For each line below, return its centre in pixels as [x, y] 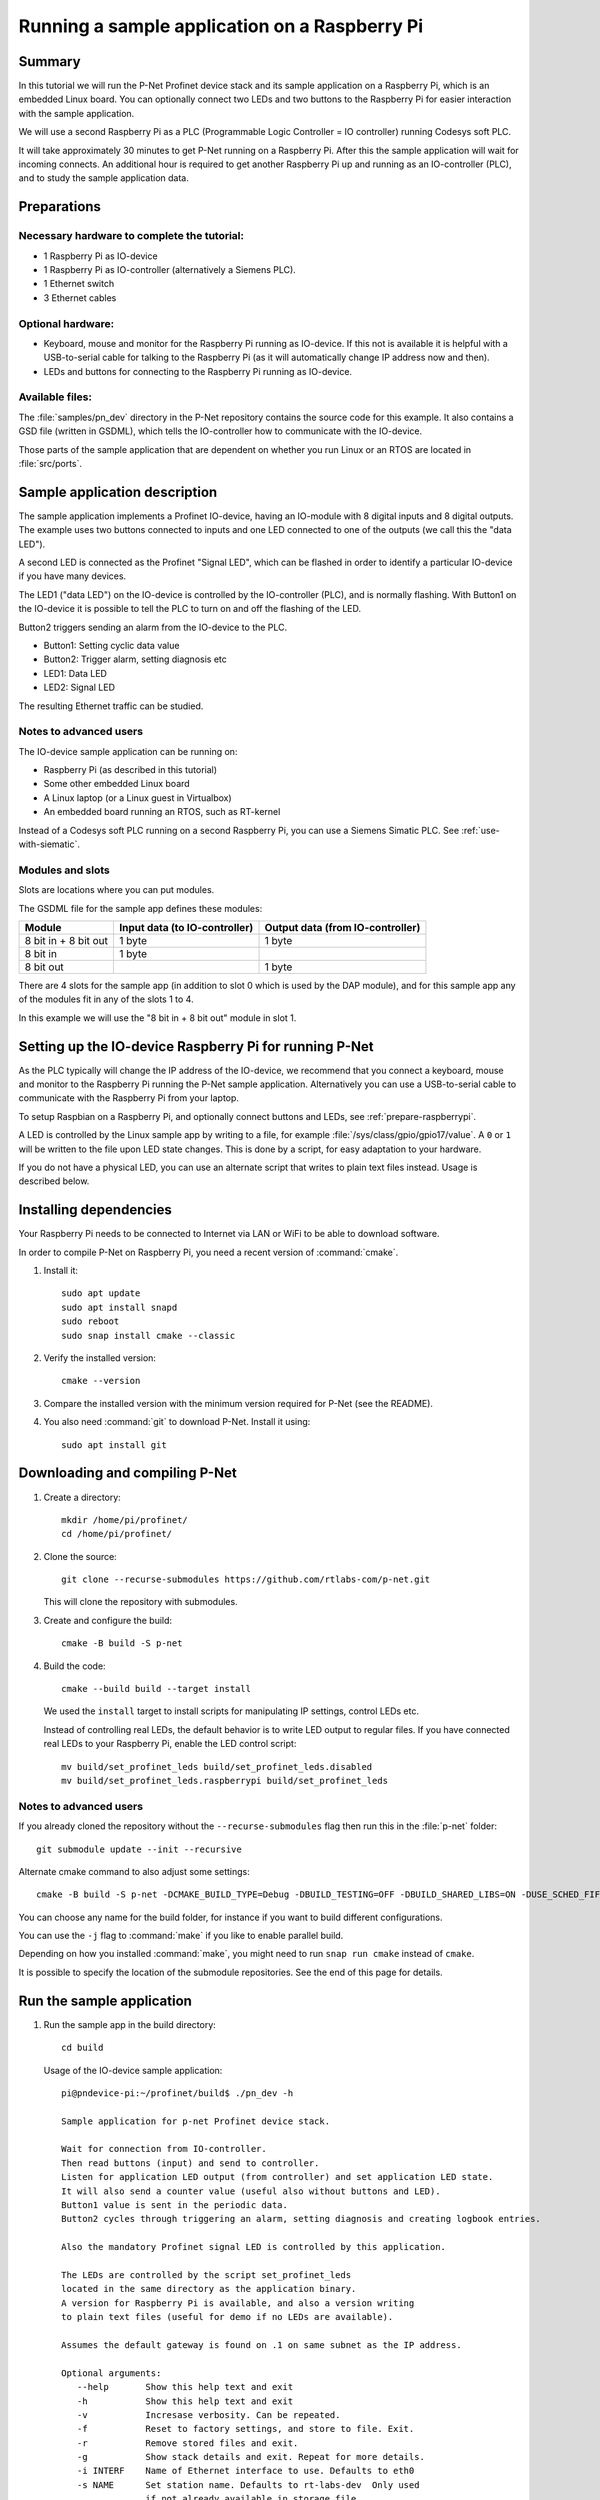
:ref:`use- [480, 830]
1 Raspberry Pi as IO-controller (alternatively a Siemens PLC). [170, 269]
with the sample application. [76, 113]
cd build [82, 2048]
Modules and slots [64, 870]
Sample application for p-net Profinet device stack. [195, 2121]
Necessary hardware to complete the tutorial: [131, 236]
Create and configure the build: [108, 1620]
